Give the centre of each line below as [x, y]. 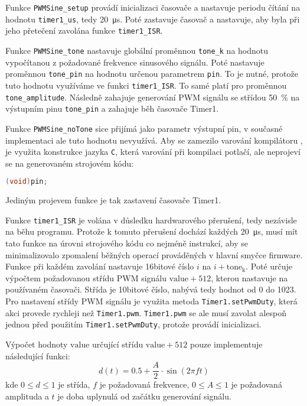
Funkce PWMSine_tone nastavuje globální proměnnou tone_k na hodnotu [137, 50]
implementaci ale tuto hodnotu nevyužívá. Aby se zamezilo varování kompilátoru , [154, 140]
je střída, [74, 384]
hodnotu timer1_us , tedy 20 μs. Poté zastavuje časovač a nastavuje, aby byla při [153, 19]
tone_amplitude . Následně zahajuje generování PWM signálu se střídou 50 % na [153, 97]
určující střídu [118, 344]
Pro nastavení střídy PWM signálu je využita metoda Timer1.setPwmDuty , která [151, 301]
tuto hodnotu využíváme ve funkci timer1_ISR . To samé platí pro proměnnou [146, 85]
